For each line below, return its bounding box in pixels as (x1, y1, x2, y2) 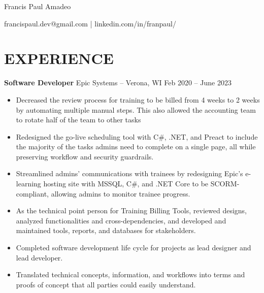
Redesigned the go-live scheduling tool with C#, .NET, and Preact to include (16, 131, 258, 142)
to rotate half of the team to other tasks (16, 114, 141, 125)
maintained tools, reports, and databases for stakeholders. (16, 225, 196, 236)
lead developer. (16, 252, 63, 263)
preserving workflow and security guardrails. (16, 151, 154, 161)
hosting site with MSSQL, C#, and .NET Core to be (43, 178, 209, 189)
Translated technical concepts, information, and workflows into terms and (16, 269, 245, 280)
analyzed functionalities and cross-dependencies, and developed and (16, 215, 226, 225)
